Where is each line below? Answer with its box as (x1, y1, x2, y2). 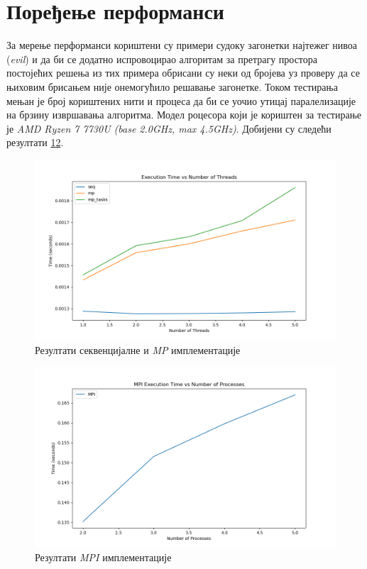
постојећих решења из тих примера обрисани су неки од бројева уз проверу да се (6, 65, 360, 80)
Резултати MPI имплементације (35, 550, 172, 565)
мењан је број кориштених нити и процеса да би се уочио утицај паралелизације (6, 93, 356, 108)
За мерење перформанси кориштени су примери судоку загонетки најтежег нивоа (6, 38, 358, 53)
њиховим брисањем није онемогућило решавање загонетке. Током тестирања (6, 79, 338, 94)
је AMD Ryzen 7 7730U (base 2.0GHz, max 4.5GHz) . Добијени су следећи (6, 121, 332, 136)
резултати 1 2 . (6, 135, 64, 150)
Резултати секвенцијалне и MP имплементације (35, 342, 241, 357)
